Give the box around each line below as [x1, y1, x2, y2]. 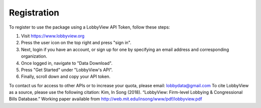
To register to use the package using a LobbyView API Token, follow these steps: [9, 24, 170, 30]
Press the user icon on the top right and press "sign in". [21, 40, 131, 46]
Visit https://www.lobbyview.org [21, 33, 85, 39]
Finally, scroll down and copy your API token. [21, 74, 111, 79]
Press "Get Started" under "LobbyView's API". [21, 67, 113, 73]
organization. [21, 53, 47, 59]
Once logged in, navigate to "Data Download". [21, 60, 113, 66]
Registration [9, 7, 59, 18]
